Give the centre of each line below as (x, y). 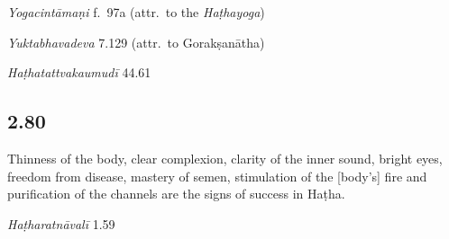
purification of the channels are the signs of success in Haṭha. (176, 194)
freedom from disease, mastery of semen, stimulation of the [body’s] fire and (217, 176)
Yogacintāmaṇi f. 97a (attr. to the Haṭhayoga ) (136, 12)
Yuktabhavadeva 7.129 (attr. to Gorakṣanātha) (136, 42)
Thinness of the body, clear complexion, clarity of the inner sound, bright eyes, (225, 158)
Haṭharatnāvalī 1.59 (61, 223)
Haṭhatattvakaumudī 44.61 (79, 72)
